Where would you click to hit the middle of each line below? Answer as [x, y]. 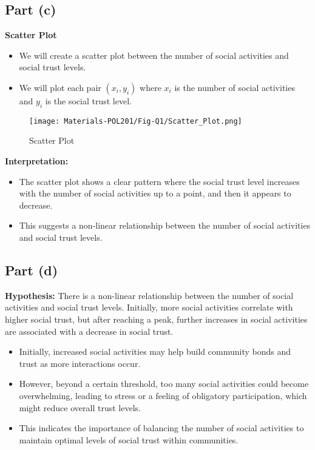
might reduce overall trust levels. [80, 407]
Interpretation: [37, 161]
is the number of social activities [235, 87]
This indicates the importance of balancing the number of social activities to [161, 428]
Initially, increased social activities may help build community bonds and [155, 351]
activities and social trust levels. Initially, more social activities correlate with [149, 307]
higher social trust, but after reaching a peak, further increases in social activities [156, 319]
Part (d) [32, 270]
